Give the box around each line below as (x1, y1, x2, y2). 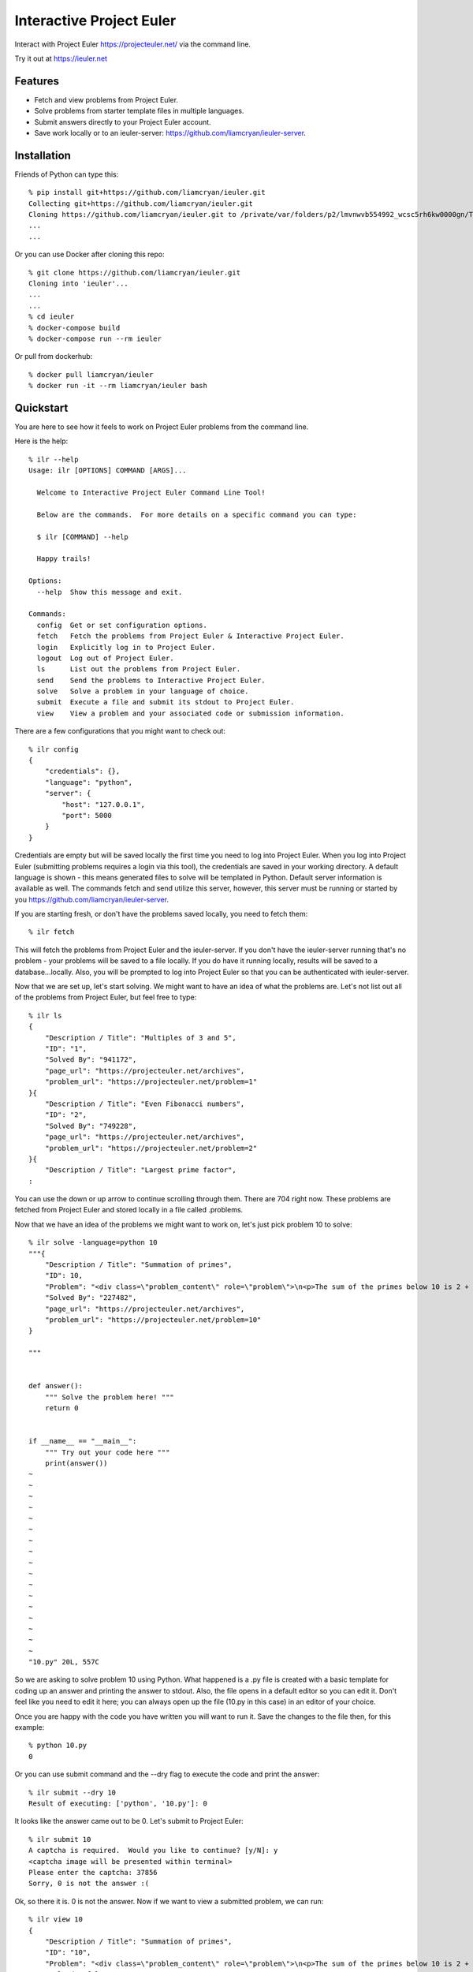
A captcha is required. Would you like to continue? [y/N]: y (28, 1846, 278, 1855)
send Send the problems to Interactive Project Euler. (36, 675, 266, 685)
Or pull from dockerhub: (14, 352, 93, 361)
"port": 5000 (61, 811, 112, 820)
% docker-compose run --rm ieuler (28, 334, 162, 343)
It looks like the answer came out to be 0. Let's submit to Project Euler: (14, 1817, 244, 1826)
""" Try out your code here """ (44, 1447, 170, 1457)
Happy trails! (36, 555, 91, 563)
